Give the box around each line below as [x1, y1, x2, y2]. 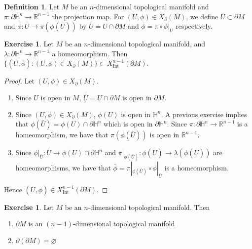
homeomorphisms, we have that [15, 163, 111, 173]
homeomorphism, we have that [15, 129, 108, 140]
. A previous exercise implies [161, 109, 247, 119]
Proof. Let [4, 76, 35, 86]
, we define [186, 11, 218, 21]
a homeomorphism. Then [52, 48, 128, 58]
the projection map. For [52, 11, 124, 21]
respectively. [176, 21, 213, 31]
